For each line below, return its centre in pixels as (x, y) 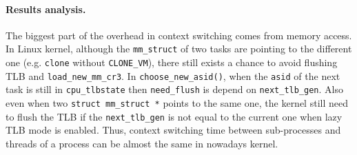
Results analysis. (46, 9)
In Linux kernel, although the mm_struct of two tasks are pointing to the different (179, 49)
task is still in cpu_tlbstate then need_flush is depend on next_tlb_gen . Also (174, 89)
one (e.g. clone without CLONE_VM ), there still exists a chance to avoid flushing (172, 62)
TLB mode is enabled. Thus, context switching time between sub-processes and (173, 130)
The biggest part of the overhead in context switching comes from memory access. (179, 35)
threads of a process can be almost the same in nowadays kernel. (142, 143)
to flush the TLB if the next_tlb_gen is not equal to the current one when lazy (174, 116)
